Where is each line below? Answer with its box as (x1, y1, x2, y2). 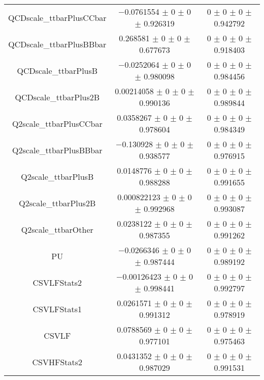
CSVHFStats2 (32, 356, 83, 368)
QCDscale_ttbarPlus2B (15, 91, 100, 103)
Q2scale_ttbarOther (21, 223, 93, 235)
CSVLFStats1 (32, 303, 82, 315)
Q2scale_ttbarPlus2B (19, 197, 96, 209)
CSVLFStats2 (32, 276, 82, 288)
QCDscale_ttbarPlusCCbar (8, 11, 107, 23)
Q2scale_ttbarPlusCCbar (12, 117, 103, 129)
